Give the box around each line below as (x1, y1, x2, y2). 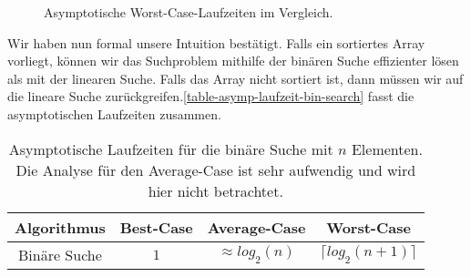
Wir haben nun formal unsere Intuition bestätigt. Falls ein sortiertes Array (7, 33, 425, 52)
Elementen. (351, 138, 423, 159)
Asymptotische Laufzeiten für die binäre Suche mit (8, 138, 333, 159)
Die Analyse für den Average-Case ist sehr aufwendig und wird (15, 159, 416, 180)
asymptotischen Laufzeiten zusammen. (7, 104, 221, 123)
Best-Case (119, 216, 193, 238)
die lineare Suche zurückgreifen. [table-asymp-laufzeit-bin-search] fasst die (7, 87, 415, 106)
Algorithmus (15, 216, 106, 238)
